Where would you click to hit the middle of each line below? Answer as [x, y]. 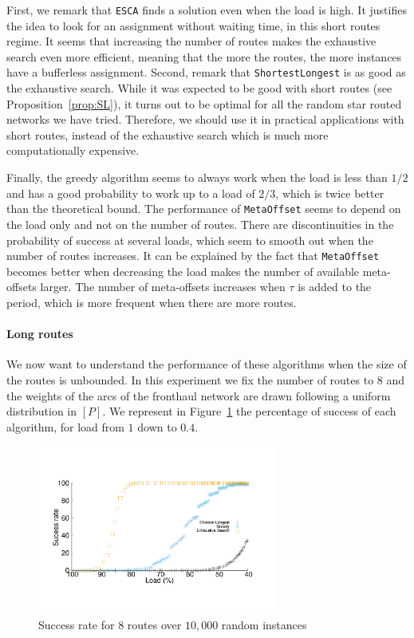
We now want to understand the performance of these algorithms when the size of [207, 364]
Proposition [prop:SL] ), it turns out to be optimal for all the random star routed [204, 103]
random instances [264, 624]
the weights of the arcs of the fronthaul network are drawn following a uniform [199, 395]
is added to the [335, 287]
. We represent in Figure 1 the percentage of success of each [249, 411]
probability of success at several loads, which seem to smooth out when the [190, 240]
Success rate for [77, 624]
